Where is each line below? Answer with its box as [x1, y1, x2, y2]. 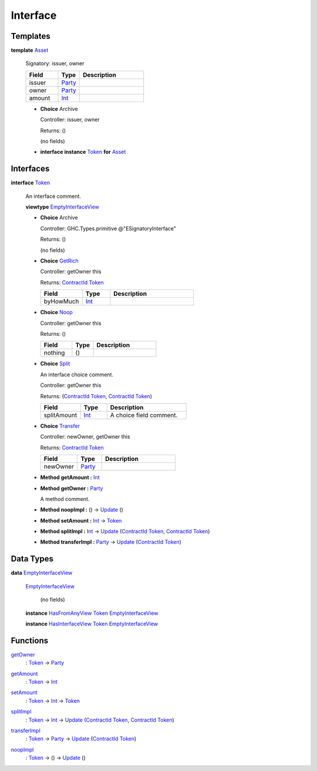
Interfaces [11, 164, 50, 174]
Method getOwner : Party [40, 484, 103, 491]
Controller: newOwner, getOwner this [40, 433, 130, 440]
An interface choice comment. [40, 371, 114, 378]
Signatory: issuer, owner [25, 60, 85, 67]
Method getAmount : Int [40, 474, 100, 481]
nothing [43, 349, 65, 357]
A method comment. [40, 495, 90, 502]
